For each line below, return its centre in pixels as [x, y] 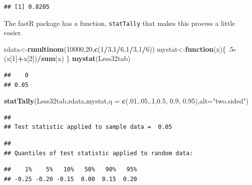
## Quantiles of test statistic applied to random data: [99, 153]
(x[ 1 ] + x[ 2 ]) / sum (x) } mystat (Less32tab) [67, 58]
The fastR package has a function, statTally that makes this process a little [120, 23]
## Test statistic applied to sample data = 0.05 [88, 127]
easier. [13, 32]
